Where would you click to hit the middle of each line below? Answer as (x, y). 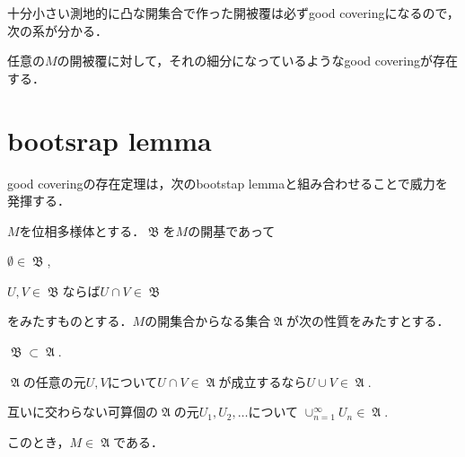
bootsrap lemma (110, 140)
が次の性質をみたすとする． (368, 321)
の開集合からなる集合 (208, 321)
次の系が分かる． (57, 30)
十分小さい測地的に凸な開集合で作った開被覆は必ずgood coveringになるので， (233, 13)
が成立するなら (263, 381)
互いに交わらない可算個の (83, 412)
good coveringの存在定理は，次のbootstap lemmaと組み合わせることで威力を (228, 183)
